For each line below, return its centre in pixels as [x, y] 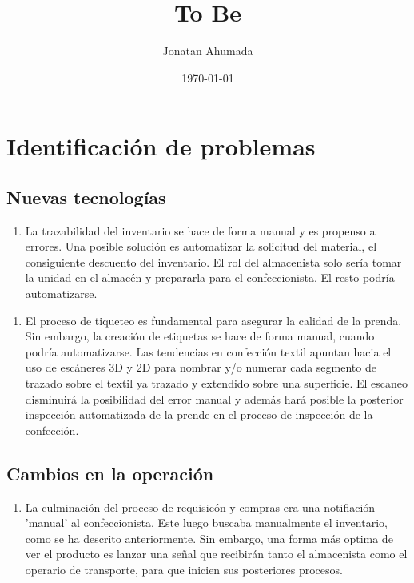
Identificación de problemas [161, 146]
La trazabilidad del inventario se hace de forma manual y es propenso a [200, 230]
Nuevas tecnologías [86, 197]
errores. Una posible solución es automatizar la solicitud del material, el [201, 246]
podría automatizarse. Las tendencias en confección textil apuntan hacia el [208, 351]
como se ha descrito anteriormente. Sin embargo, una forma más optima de [209, 538]
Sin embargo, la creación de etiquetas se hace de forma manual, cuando [200, 336]
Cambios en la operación [110, 473]
